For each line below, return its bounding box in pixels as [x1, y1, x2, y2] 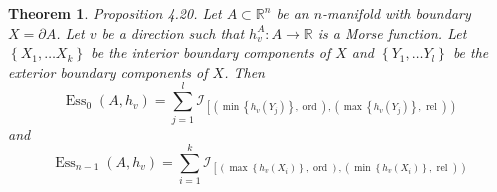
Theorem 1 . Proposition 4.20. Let [8, 3, 222, 23]
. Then [224, 61, 265, 82]
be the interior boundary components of [90, 42, 331, 63]
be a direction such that [101, 22, 245, 43]
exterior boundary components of [8, 61, 208, 82]
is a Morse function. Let [317, 22, 467, 43]
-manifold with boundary [322, 3, 471, 23]
